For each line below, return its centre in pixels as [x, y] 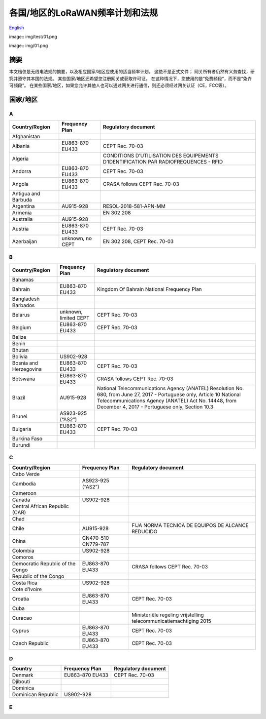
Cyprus [21, 631]
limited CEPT [75, 318]
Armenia [22, 213]
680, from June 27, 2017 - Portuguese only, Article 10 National [169, 394]
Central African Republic [40, 506]
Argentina [23, 206]
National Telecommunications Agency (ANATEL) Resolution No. [170, 388]
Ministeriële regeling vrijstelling [167, 615]
